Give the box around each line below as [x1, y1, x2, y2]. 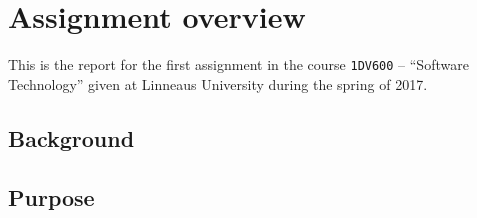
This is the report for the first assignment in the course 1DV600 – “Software [8, 54, 469, 75]
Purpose [8, 181, 95, 212]
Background [8, 122, 135, 153]
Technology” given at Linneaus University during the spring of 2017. [8, 73, 428, 94]
